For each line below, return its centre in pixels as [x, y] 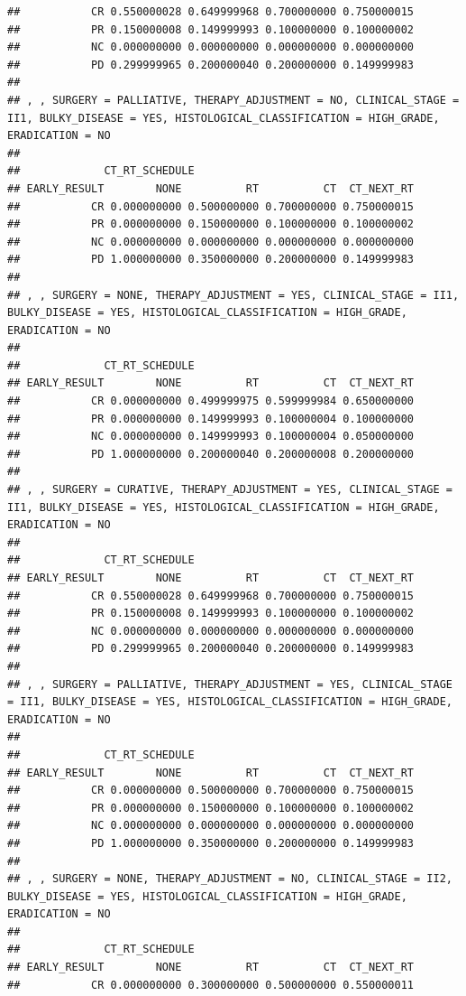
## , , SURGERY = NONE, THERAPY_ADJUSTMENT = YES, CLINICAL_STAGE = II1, [233, 295]
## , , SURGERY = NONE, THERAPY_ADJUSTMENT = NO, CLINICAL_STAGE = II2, [230, 879]
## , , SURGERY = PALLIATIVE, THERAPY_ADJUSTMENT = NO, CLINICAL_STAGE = [233, 100]
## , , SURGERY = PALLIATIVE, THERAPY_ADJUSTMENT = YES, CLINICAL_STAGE [230, 684]
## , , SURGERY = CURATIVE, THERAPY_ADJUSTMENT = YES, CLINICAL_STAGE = [230, 490]
